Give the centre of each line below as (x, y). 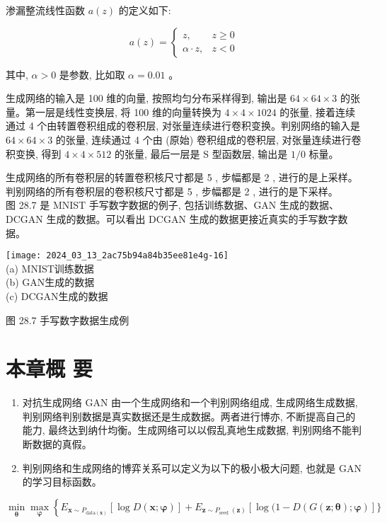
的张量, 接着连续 (317, 111)
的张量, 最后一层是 (157, 153)
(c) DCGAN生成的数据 (57, 295)
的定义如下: (145, 10)
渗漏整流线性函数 (45, 10)
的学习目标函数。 (62, 482)
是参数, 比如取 (92, 74)
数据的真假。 (62, 444)
